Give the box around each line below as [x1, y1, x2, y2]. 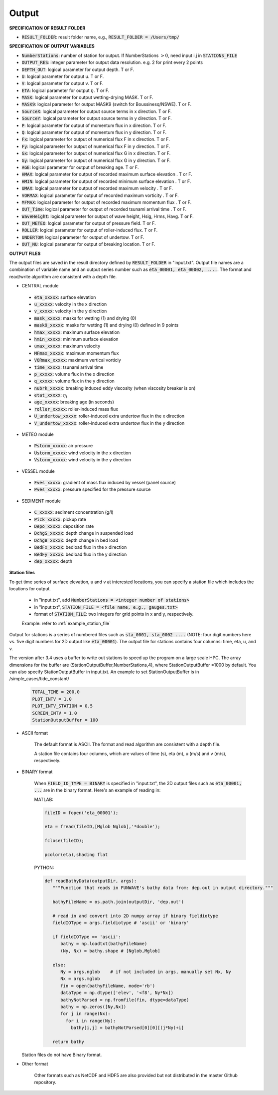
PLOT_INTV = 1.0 [32, 696, 72, 702]
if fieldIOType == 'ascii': [52, 934, 122, 940]
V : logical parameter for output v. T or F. [21, 80, 104, 86]
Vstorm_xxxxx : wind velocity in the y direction [34, 457, 132, 463]
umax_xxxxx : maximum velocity [34, 343, 101, 349]
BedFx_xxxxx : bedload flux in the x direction [34, 544, 127, 550]
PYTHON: [34, 865, 54, 871]
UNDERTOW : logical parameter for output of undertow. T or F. [21, 234, 144, 240]
